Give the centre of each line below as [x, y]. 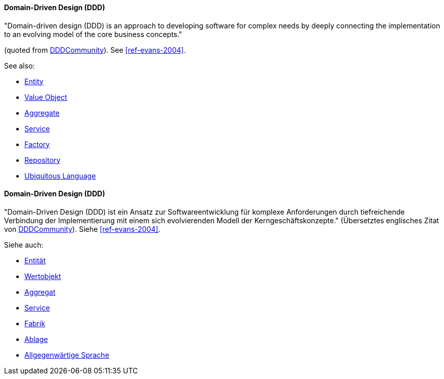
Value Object [46, 97]
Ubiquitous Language [60, 176]
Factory [37, 144]
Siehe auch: [24, 245]
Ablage [36, 339]
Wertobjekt [43, 276]
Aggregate [42, 113]
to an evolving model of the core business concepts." [93, 34]
